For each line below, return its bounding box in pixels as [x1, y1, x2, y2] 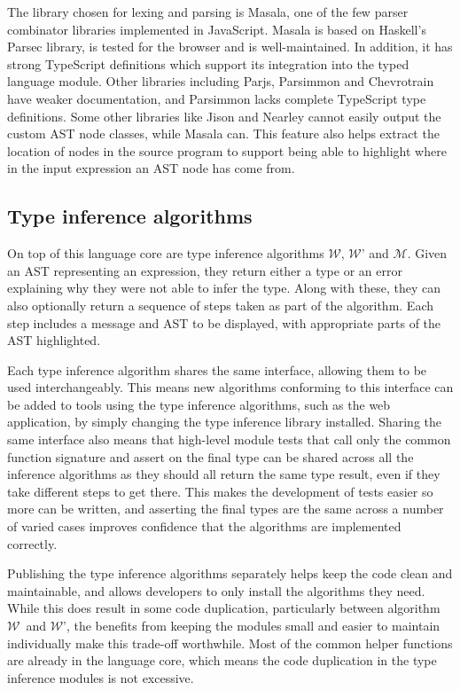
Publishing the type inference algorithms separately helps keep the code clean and [7, 564, 453, 583]
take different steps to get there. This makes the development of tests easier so [7, 482, 433, 500]
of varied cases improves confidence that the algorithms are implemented [7, 517, 402, 536]
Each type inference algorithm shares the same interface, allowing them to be [7, 360, 427, 379]
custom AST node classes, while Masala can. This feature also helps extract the [7, 124, 440, 143]
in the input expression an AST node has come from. [7, 159, 295, 177]
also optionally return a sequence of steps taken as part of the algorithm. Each [7, 295, 434, 314]
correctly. [7, 534, 58, 553]
